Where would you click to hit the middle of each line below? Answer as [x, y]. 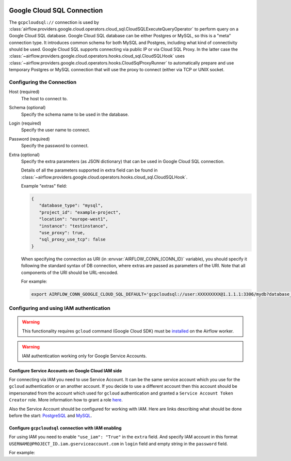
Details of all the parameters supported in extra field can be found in [89, 170]
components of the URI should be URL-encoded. [70, 272]
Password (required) [30, 139]
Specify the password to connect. [55, 146]
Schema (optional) [27, 108]
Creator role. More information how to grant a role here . [66, 400]
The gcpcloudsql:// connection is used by [54, 22]
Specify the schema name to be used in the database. [75, 114]
